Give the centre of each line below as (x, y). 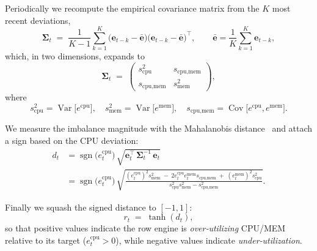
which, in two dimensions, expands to (75, 56)
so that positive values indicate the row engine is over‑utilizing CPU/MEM (145, 228)
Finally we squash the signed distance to (81, 207)
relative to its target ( (46, 240)
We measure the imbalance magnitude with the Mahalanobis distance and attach (159, 128)
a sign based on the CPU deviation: (72, 140)
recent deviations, (38, 20)
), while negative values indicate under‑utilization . (209, 240)
